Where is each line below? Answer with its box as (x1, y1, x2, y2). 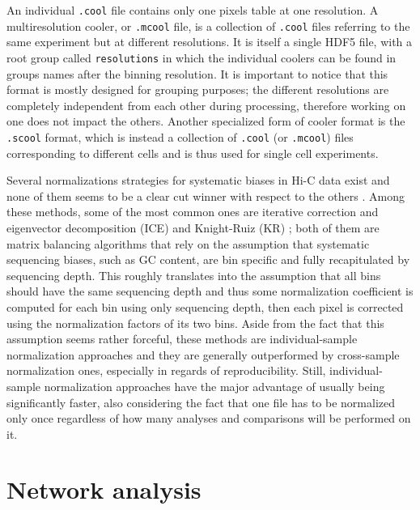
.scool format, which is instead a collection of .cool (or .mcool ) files (6, 128, 354, 145)
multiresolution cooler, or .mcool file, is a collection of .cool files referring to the (6, 17, 410, 34)
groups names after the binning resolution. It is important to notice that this (6, 65, 388, 82)
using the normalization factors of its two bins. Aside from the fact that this (6, 314, 384, 331)
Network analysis (6, 473, 202, 506)
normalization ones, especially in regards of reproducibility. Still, (6, 362, 326, 379)
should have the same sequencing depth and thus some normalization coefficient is (6, 283, 414, 300)
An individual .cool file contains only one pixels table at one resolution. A (6, 2, 379, 18)
